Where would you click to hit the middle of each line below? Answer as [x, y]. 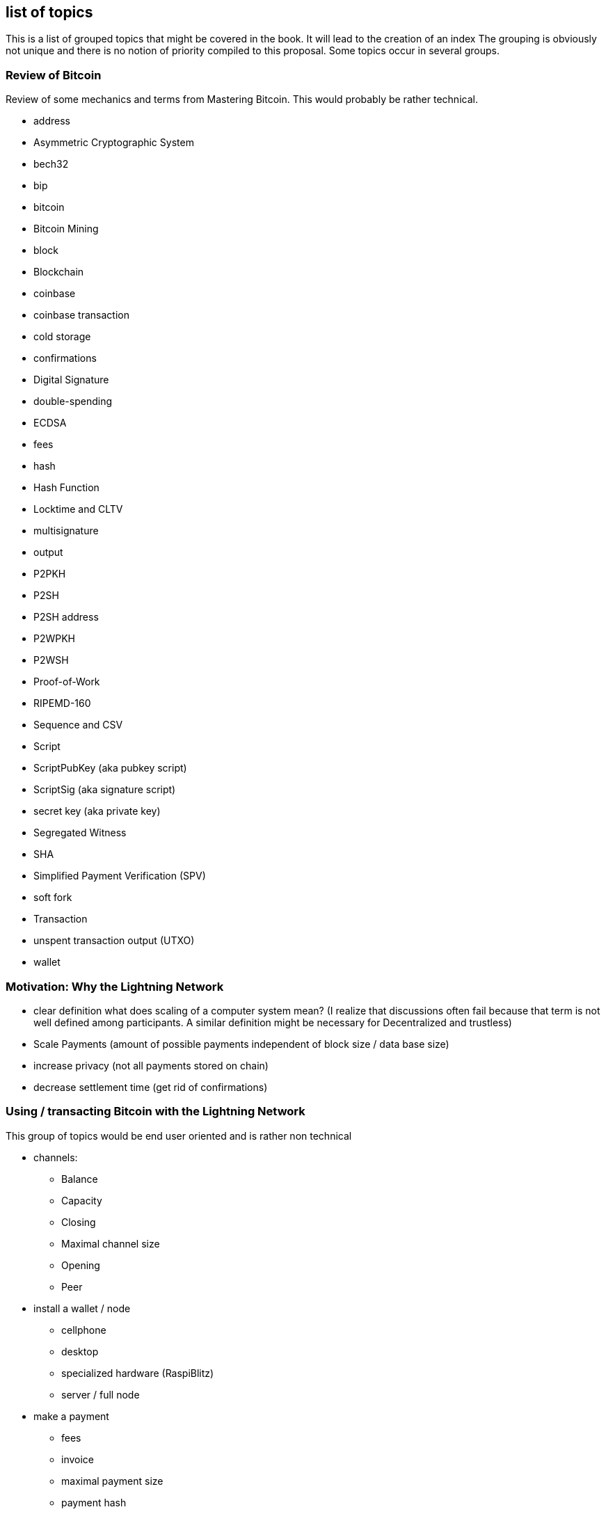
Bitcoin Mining [66, 229]
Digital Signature [71, 380]
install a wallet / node [82, 1308]
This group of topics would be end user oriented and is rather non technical [179, 1135]
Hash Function [66, 488]
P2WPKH [55, 639]
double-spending [73, 401]
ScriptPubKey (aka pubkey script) [110, 768]
